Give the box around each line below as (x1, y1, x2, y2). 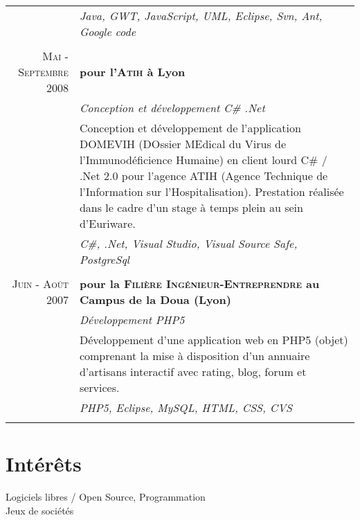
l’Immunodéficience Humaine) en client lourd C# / (79, 152, 327, 168)
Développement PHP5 (79, 312, 185, 328)
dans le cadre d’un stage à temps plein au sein (79, 199, 303, 215)
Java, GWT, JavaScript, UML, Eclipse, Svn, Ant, (79, 8, 323, 24)
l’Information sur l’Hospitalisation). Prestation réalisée (79, 183, 344, 199)
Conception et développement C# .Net (79, 100, 265, 116)
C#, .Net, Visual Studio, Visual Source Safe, (79, 235, 298, 251)
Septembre (18, 64, 69, 80)
